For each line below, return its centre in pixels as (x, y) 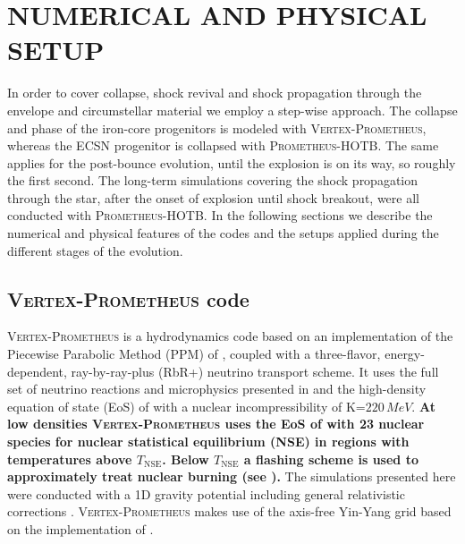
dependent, (37, 371)
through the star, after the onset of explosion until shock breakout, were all (213, 197)
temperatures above (70, 459)
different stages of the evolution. (95, 250)
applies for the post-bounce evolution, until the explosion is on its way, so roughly (232, 162)
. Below (186, 459)
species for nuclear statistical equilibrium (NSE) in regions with (208, 442)
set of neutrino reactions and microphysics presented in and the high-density (217, 389)
